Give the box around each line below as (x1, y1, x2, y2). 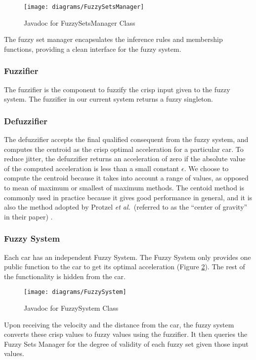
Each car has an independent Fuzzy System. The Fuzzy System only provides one (4, 252, 251, 262)
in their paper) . (4, 211, 53, 221)
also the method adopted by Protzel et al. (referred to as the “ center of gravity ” (4, 202, 248, 212)
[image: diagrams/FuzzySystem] (24, 288, 127, 296)
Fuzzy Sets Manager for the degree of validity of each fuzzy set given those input (4, 338, 249, 349)
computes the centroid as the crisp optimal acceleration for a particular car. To (4, 144, 244, 154)
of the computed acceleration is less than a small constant (4, 163, 179, 173)
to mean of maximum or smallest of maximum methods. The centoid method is (4, 182, 245, 193)
